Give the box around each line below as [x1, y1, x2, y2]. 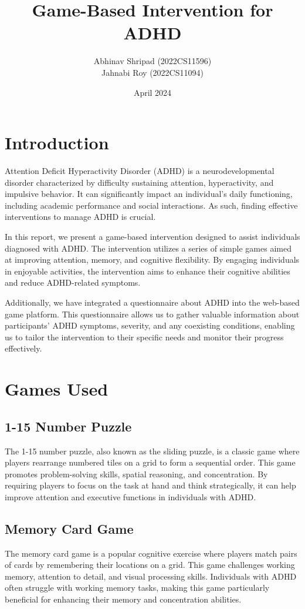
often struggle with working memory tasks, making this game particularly [5, 581, 270, 594]
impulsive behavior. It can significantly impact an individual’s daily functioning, [5, 188, 293, 200]
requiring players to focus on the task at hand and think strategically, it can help [5, 479, 296, 491]
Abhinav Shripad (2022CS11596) [93, 55, 212, 67]
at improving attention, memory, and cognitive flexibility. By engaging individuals [5, 253, 300, 266]
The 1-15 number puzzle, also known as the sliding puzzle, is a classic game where [5, 444, 300, 457]
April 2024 [133, 86, 172, 98]
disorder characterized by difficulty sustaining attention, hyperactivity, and [5, 176, 274, 188]
